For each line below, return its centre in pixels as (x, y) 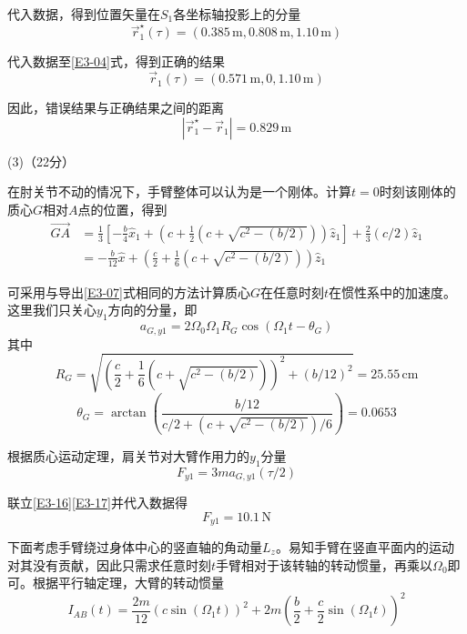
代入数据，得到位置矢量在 (84, 14)
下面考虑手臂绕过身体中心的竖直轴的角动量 (135, 547)
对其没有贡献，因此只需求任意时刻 (109, 564)
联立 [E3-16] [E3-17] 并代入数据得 (97, 502)
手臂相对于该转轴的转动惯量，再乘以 (325, 564)
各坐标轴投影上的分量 (237, 14)
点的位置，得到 (122, 209)
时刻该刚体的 (417, 191)
